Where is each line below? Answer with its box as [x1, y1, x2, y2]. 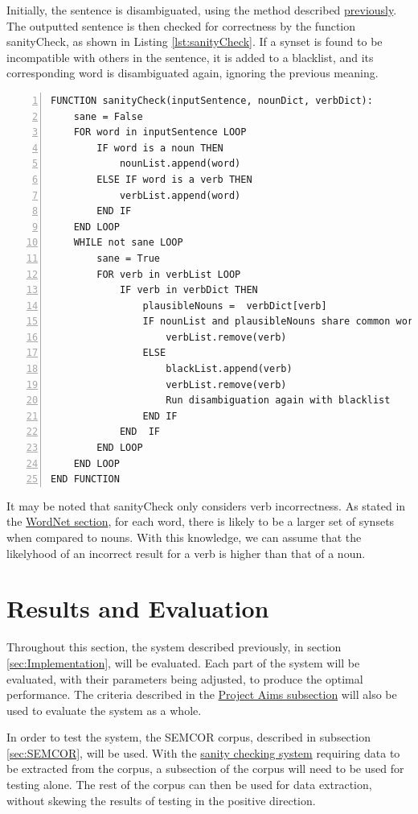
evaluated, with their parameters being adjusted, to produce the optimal [6, 670, 363, 687]
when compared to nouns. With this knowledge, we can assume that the [6, 529, 362, 545]
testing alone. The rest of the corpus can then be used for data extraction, [6, 776, 372, 793]
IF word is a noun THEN [96, 142, 223, 154]
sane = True [96, 252, 161, 264]
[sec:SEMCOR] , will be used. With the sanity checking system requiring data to [6, 744, 400, 761]
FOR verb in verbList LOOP [96, 268, 241, 280]
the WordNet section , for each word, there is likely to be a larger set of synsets [6, 513, 395, 530]
